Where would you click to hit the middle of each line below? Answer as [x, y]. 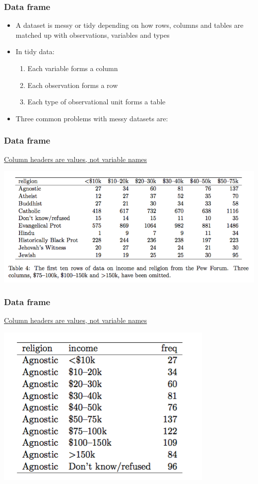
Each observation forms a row [73, 85]
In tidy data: [35, 51]
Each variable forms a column [73, 68]
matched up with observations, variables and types [93, 35]
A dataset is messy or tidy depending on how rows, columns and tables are [129, 25]
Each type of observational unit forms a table [97, 102]
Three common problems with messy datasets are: [92, 118]
